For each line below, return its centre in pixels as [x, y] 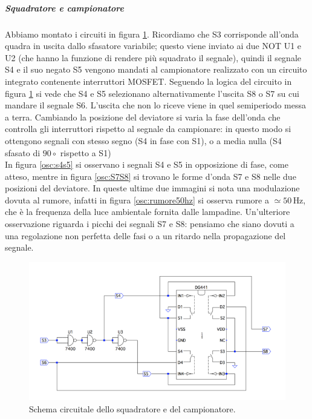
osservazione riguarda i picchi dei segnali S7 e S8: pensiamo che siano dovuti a [150, 224]
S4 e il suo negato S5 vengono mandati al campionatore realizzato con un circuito [156, 69]
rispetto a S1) [86, 152]
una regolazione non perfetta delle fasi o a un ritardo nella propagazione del [145, 235]
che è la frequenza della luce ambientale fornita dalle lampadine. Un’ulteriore [148, 212]
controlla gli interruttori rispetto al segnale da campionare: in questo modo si [148, 129]
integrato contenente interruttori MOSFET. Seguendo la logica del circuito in [148, 81]
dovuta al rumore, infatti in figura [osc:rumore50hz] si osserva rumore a [137, 200]
